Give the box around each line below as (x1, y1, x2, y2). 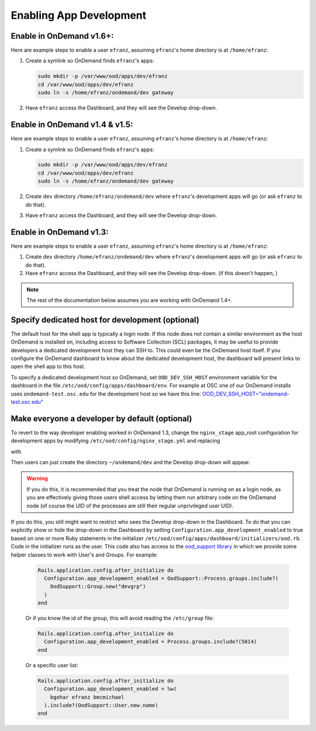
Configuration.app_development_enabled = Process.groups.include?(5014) (44, 639, 257, 645)
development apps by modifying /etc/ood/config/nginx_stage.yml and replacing (11, 437, 221, 444)
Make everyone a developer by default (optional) (11, 413, 193, 424)
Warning (26, 475, 48, 482)
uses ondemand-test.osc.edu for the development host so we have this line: (11, 390, 201, 397)
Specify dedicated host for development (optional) (11, 315, 200, 325)
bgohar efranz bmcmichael (50, 694, 125, 701)
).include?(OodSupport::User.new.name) (44, 702, 159, 708)
